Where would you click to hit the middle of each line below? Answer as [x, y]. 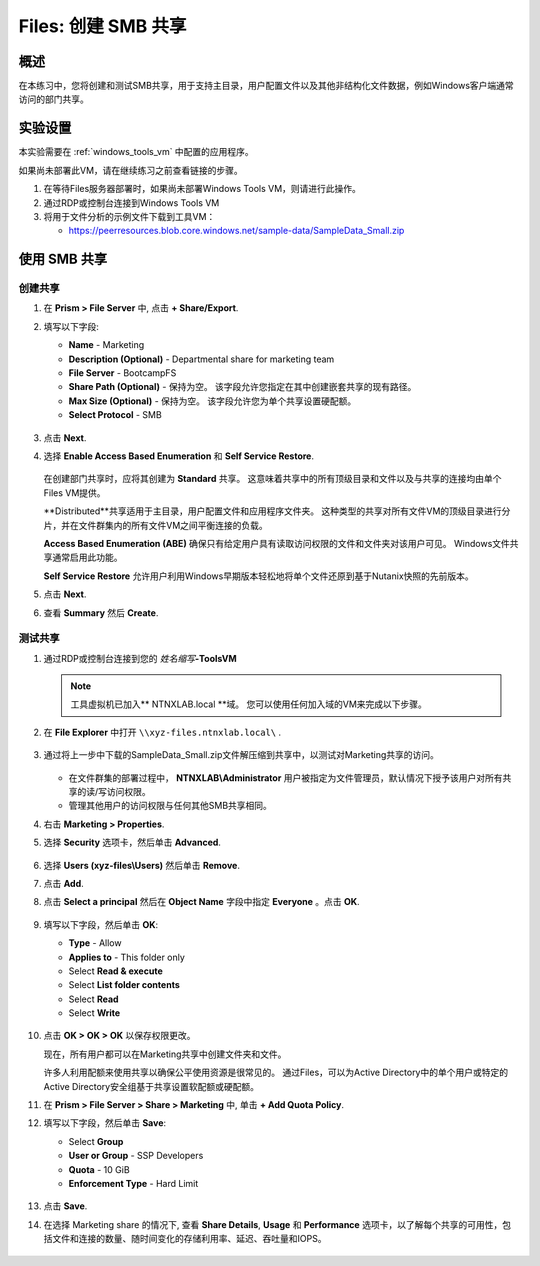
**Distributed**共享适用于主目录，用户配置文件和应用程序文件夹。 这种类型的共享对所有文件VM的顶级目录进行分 [277, 511]
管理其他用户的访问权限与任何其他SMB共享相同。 [170, 806]
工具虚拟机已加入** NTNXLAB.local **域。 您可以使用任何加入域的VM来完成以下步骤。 [248, 704]
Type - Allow [95, 943]
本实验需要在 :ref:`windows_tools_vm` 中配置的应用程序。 [136, 152]
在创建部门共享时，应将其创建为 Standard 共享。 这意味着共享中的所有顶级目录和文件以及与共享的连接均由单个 [272, 479]
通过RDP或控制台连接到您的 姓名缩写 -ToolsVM [140, 658]
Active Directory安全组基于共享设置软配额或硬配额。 [151, 1086]
